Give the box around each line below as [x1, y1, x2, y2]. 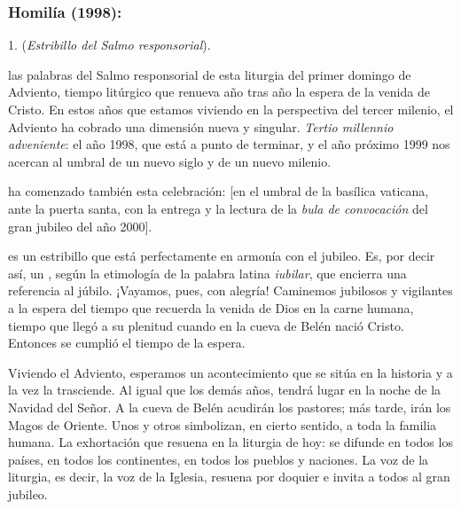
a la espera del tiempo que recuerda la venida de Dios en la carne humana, [8, 298, 414, 317]
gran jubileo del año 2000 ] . [8, 216, 152, 235]
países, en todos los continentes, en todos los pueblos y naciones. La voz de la [8, 450, 429, 468]
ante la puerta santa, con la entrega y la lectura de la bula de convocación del [8, 199, 428, 217]
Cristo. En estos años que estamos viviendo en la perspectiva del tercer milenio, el [8, 100, 454, 118]
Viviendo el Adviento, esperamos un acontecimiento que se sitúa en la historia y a [8, 363, 453, 381]
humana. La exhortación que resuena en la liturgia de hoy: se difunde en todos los [8, 433, 453, 451]
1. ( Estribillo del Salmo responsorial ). [8, 35, 211, 54]
